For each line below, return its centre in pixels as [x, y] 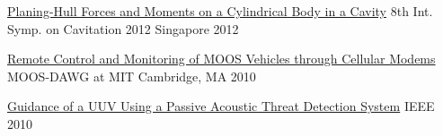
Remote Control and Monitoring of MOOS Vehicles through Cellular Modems [221, 59]
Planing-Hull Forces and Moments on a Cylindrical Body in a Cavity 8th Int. [220, 11]
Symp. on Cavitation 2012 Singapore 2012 [123, 28]
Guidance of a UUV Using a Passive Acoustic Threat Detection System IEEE [221, 106]
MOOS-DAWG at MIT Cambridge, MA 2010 [132, 76]
